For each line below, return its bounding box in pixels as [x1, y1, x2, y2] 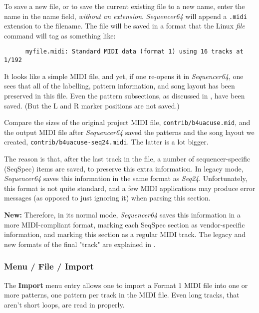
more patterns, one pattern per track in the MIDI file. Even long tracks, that [4, 289, 240, 300]
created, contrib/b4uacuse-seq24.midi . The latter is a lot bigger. [4, 136, 209, 147]
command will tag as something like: [4, 30, 116, 40]
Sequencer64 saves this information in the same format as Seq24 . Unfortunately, [4, 173, 248, 183]
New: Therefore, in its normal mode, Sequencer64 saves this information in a [4, 209, 241, 219]
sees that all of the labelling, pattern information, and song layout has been [4, 80, 235, 91]
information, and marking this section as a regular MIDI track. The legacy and [4, 229, 246, 239]
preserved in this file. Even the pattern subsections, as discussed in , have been [4, 90, 245, 100]
